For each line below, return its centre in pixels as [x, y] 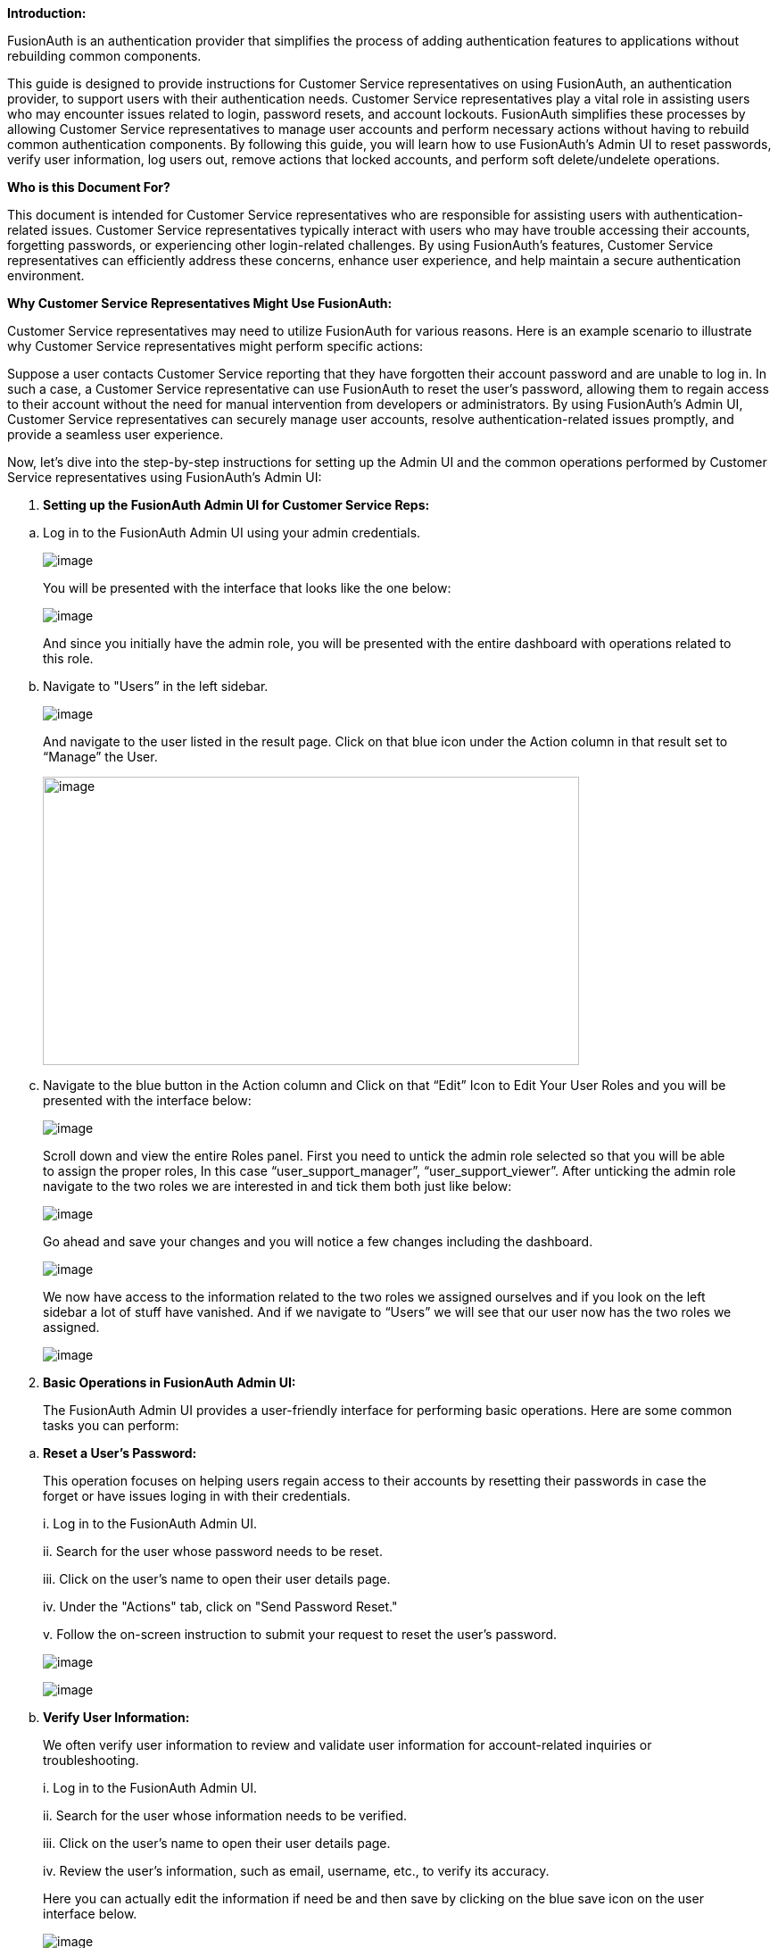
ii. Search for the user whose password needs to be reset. [213, 1551]
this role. [68, 658]
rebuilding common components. [104, 56]
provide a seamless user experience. [116, 434]
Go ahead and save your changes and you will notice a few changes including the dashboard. [318, 1241]
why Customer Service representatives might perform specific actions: [215, 346]
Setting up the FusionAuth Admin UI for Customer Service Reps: [236, 505]
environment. [46, 275]
